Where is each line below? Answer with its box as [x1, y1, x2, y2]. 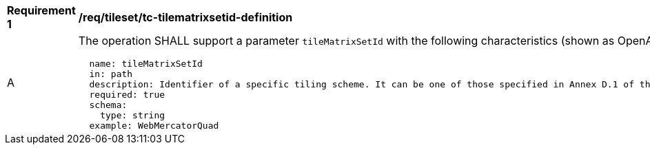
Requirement [7, 3, 76, 17]
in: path [89, 69, 133, 79]
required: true [89, 89, 165, 100]
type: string [100, 110, 165, 120]
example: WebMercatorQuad [89, 120, 219, 131]
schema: [89, 100, 128, 110]
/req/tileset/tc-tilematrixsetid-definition [78, 10, 293, 24]
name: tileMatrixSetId [89, 58, 203, 69]
